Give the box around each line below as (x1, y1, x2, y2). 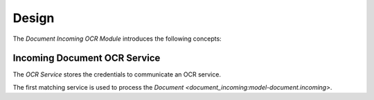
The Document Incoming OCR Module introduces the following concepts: (12, 34, 222, 43)
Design (12, 10, 55, 26)
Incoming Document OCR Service (12, 52, 161, 64)
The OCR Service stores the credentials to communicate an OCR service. (12, 70, 222, 79)
